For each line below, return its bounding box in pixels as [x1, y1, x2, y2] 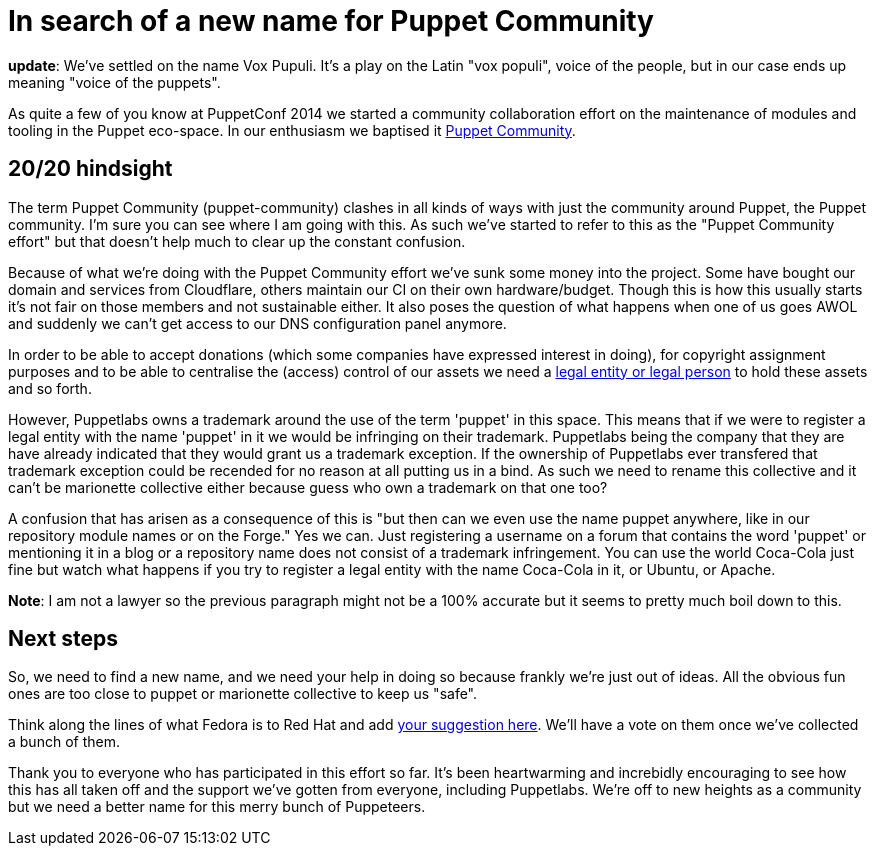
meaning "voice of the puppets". [8, 73, 221, 91]
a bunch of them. [8, 733, 120, 751]
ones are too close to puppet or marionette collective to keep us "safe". [8, 685, 478, 703]
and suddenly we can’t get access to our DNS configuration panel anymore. [8, 314, 507, 332]
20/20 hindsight [8, 156, 173, 182]
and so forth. [8, 379, 92, 397]
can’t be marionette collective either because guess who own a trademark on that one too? [8, 478, 608, 496]
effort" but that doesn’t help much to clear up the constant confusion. [8, 232, 466, 250]
